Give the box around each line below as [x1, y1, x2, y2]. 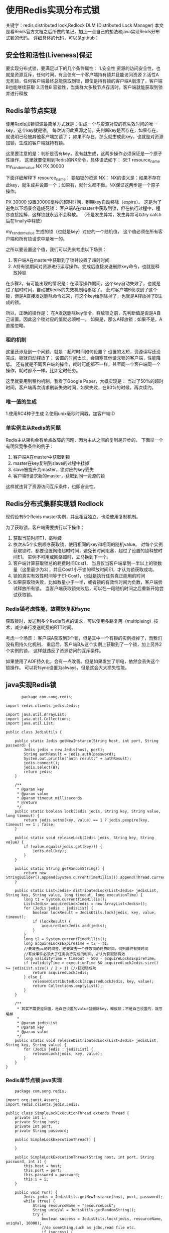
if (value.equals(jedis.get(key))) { [24, 844, 102, 849]
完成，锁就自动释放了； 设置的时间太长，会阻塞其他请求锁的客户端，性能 [6, 355, 156, 361]
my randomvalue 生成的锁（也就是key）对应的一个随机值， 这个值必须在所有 [6, 228, 158, 235]
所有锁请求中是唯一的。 [19, 235, 67, 241]
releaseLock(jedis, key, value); [32, 1051, 102, 1056]
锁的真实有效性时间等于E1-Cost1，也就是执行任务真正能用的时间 [13, 573, 145, 579]
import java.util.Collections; [6, 716, 71, 721]
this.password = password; [24, 1172, 80, 1177]
